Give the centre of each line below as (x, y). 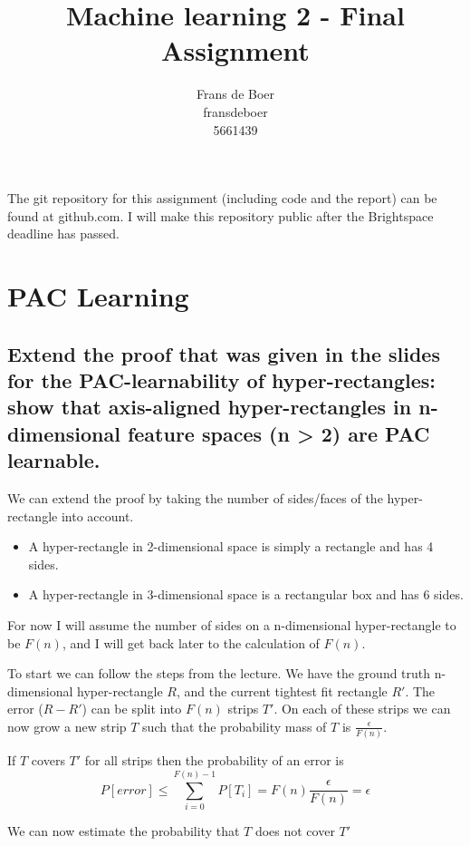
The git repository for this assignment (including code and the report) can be (222, 198)
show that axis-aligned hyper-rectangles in (210, 407)
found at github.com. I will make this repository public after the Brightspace (221, 215)
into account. (97, 515)
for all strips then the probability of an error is (214, 760)
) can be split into (132, 709)
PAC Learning (98, 296)
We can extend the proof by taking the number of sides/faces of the (195, 498)
